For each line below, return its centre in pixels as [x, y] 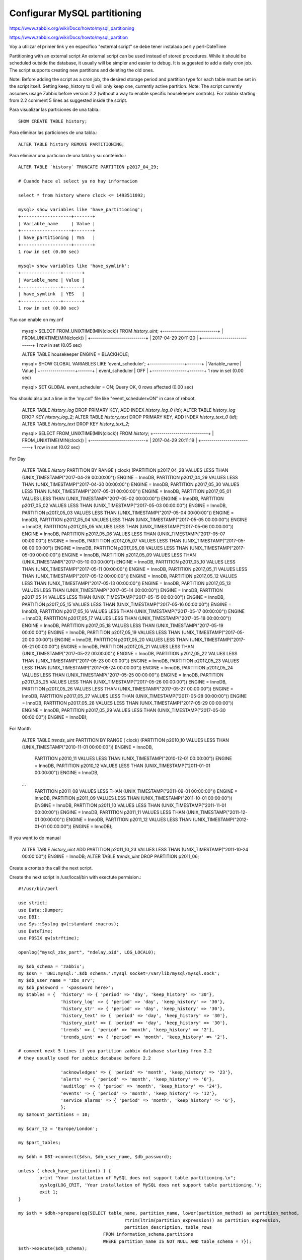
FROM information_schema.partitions [148, 1234]
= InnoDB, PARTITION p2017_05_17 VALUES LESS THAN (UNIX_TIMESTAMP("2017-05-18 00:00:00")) [127, 618]
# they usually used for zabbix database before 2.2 [85, 1058]
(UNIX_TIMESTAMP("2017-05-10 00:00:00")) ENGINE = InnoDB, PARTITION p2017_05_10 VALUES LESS [129, 562]
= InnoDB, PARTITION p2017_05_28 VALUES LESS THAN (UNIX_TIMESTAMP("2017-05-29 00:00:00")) [128, 703]
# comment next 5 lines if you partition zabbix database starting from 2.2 [115, 1051]
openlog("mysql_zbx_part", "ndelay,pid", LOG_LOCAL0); [87, 952]
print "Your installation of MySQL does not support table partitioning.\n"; [138, 1178]
